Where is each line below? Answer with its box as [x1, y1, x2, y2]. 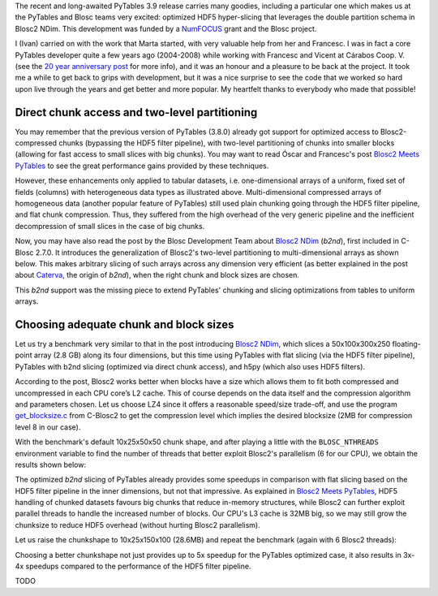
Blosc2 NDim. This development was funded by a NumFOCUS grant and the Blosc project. [15, 24, 317, 33]
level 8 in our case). [15, 422, 81, 432]
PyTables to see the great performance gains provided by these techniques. [15, 161, 269, 171]
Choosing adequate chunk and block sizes [15, 317, 234, 331]
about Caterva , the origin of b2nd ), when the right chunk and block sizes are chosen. [15, 270, 299, 280]
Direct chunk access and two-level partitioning [15, 106, 258, 119]
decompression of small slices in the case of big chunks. [15, 221, 205, 231]
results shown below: [15, 460, 87, 469]
